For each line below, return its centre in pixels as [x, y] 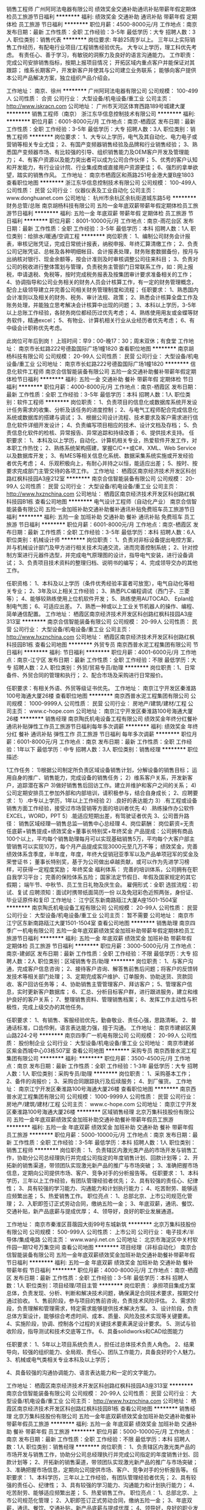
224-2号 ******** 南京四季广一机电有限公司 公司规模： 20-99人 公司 [104, 1035]
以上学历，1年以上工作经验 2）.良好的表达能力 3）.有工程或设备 [118, 801]
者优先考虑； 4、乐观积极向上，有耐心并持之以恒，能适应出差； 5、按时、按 [102, 463]
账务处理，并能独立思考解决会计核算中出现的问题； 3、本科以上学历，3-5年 [101, 305]
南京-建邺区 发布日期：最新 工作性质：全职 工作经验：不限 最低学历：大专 [99, 954]
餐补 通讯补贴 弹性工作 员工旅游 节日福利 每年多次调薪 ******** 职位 [105, 734]
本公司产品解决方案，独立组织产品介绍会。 [60, 78]
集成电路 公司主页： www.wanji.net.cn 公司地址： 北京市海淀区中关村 [106, 1240]
